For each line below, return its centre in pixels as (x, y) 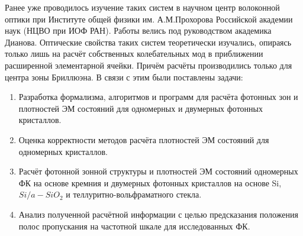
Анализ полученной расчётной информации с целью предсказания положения (158, 214)
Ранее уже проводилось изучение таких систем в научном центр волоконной (142, 7)
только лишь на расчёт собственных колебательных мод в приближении (134, 54)
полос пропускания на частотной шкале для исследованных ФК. (134, 226)
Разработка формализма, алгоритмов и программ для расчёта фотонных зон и (158, 97)
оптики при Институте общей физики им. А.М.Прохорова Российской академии (149, 19)
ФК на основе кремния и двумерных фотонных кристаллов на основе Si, (150, 182)
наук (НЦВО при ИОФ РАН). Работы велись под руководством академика (138, 30)
